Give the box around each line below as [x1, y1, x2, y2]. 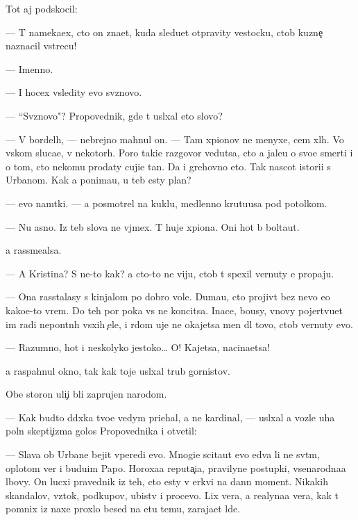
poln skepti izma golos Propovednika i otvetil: [6, 423, 197, 438]
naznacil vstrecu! [6, 38, 77, 53]
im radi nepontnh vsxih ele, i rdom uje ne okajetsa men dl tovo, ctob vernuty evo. [6, 316, 353, 331]
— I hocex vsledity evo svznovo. [6, 85, 142, 99]
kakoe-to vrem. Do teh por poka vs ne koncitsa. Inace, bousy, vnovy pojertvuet [6, 302, 343, 317]
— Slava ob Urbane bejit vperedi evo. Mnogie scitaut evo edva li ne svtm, [6, 447, 320, 462]
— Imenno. [6, 61, 53, 76]
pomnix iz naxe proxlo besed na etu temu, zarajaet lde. [6, 501, 241, 516]
